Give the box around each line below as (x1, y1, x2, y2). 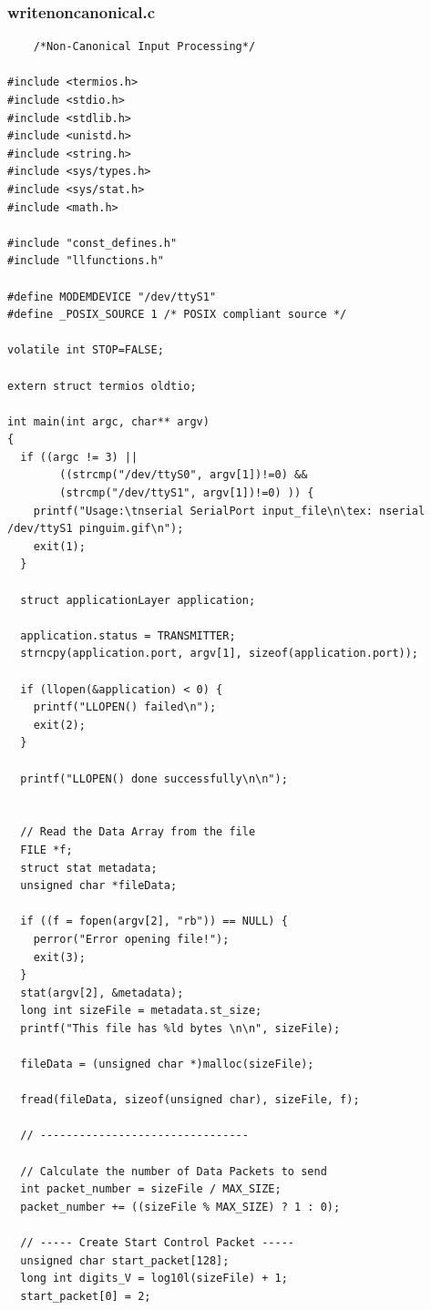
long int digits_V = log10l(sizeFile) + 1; (20, 1272, 288, 1285)
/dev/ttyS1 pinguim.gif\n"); (7, 522, 184, 536)
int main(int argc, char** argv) (7, 414, 210, 428)
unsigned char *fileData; (20, 879, 178, 893)
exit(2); (33, 718, 86, 732)
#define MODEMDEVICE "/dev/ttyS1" (7, 290, 217, 303)
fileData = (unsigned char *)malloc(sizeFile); (20, 1058, 314, 1071)
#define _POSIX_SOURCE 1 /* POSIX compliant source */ (7, 308, 347, 322)
